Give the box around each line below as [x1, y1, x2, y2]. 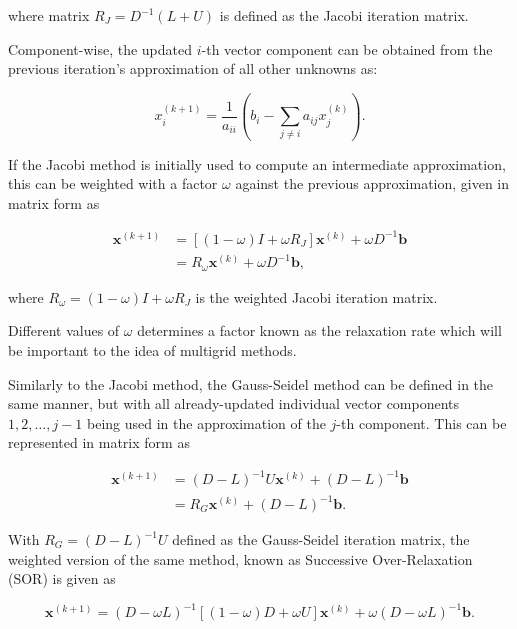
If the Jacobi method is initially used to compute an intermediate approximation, [8, 153, 506, 174]
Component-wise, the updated [8, 38, 193, 59]
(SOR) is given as [8, 568, 116, 589]
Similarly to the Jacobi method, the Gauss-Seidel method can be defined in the [8, 373, 494, 394]
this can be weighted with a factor [8, 173, 218, 194]
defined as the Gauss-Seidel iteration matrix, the [172, 529, 470, 550]
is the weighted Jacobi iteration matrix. [195, 286, 438, 307]
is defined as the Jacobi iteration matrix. [219, 5, 469, 25]
